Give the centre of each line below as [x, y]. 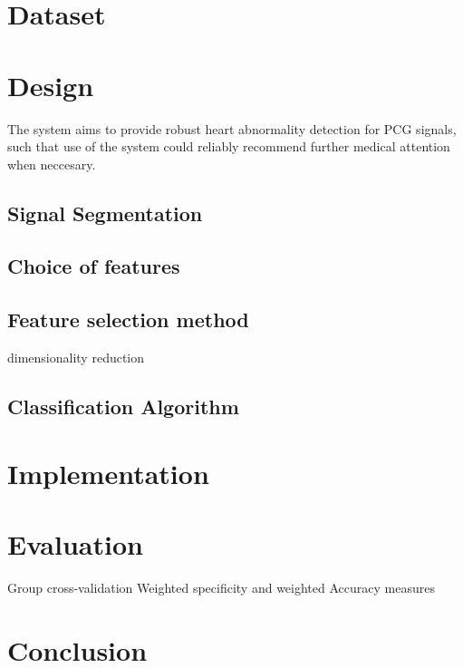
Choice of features [94, 266]
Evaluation [75, 543]
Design [51, 85]
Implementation [108, 473]
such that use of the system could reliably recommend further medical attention [229, 146]
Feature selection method [128, 319]
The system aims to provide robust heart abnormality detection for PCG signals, [232, 128]
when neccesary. [52, 164]
